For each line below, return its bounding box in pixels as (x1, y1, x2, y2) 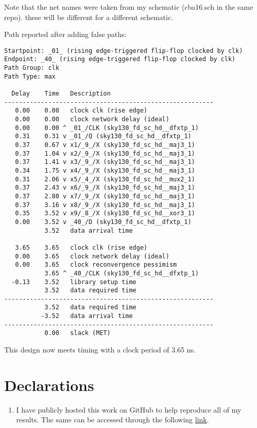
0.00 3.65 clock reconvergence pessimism (15, 261, 177, 269)
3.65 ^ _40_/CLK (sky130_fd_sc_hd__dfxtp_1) (44, 269, 199, 277)
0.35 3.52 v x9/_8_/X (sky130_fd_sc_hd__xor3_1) (15, 210, 195, 217)
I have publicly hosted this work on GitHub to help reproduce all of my (16, 404, 242, 415)
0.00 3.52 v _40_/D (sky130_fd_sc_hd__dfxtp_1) (15, 218, 192, 226)
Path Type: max (4, 72, 56, 80)
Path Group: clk (4, 64, 60, 72)
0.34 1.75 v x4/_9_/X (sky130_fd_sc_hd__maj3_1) (15, 166, 195, 174)
